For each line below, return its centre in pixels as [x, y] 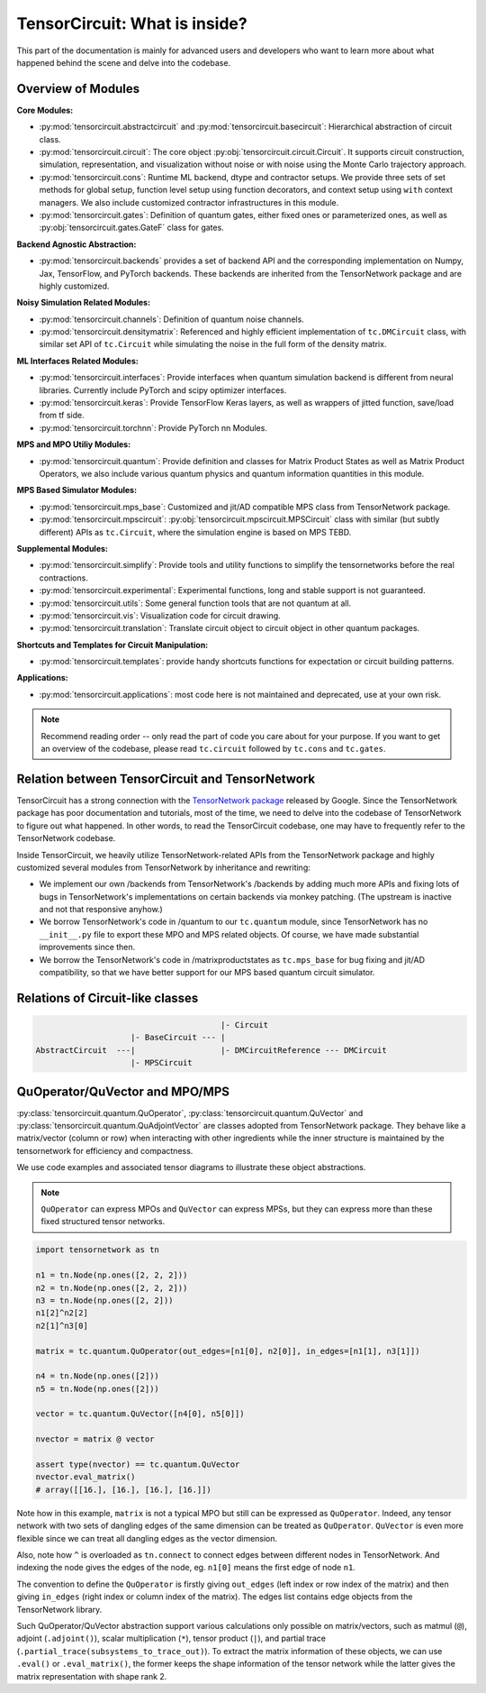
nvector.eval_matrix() [85, 1477]
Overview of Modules [78, 89]
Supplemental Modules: [62, 548]
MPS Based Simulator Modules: [77, 490]
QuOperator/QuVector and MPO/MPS [123, 1091]
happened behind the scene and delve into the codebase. [124, 62]
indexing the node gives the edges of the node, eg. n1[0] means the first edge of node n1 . [186, 1568]
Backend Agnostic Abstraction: [76, 244]
